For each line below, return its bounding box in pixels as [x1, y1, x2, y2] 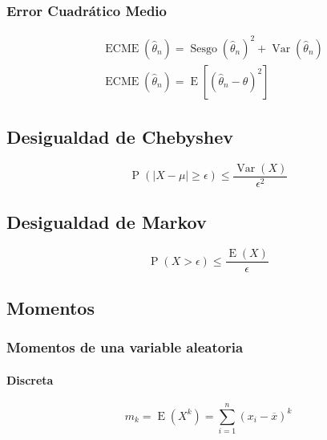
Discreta [6, 371, 54, 388]
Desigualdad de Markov [6, 210, 207, 234]
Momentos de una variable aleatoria [6, 337, 244, 357]
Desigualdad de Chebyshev [6, 124, 234, 149]
